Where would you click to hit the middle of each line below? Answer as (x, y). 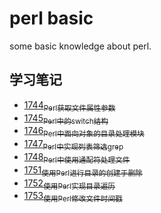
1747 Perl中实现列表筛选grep (73, 145)
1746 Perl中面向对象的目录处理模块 (84, 132)
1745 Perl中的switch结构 (66, 119)
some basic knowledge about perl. (80, 46)
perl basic (51, 18)
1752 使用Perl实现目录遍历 (69, 184)
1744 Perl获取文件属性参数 (69, 105)
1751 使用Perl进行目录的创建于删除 (83, 170)
